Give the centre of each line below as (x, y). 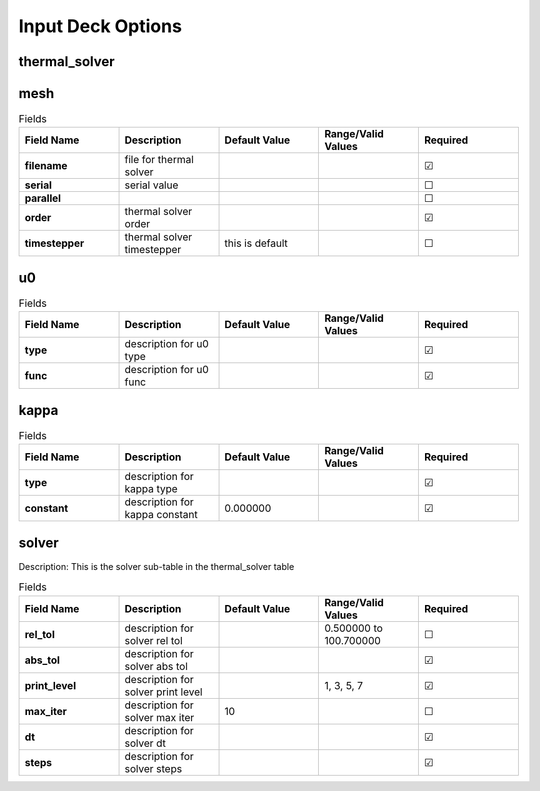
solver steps (153, 768)
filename (46, 166)
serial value (151, 185)
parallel (43, 198)
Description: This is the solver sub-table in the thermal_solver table (156, 566)
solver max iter (159, 717)
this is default (256, 243)
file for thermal (159, 160)
